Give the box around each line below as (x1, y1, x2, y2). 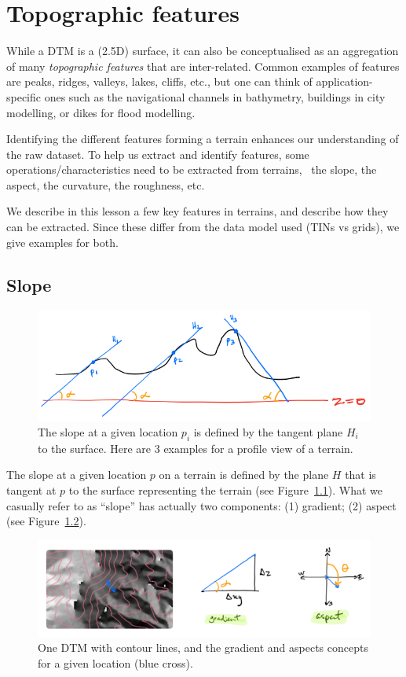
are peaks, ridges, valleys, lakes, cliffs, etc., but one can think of (6, 73, 313, 90)
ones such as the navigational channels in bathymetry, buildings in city (44, 88, 386, 105)
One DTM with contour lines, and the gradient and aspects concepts (38, 639, 368, 656)
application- (316, 73, 373, 90)
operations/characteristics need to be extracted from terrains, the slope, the (6, 161, 377, 178)
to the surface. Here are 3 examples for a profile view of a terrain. (38, 440, 353, 456)
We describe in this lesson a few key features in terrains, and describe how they (6, 203, 389, 219)
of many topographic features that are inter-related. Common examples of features (6, 57, 400, 74)
